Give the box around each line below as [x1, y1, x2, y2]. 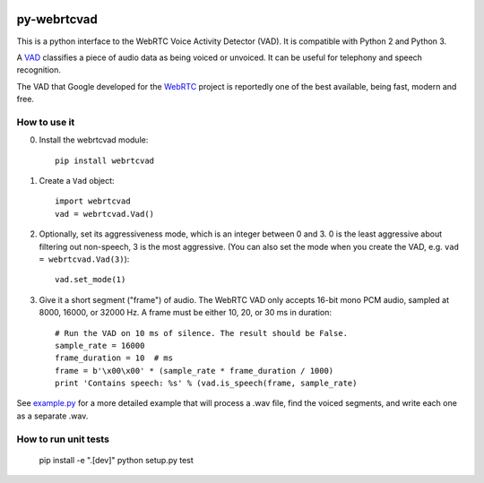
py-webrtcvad [16, 12, 99, 27]
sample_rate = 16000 [55, 341, 145, 350]
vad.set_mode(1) [55, 274, 126, 285]
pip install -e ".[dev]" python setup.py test [39, 454, 194, 465]
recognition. [16, 65, 62, 75]
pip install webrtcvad [55, 155, 155, 166]
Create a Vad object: [39, 176, 116, 185]
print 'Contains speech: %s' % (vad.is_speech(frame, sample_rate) [55, 378, 358, 389]
